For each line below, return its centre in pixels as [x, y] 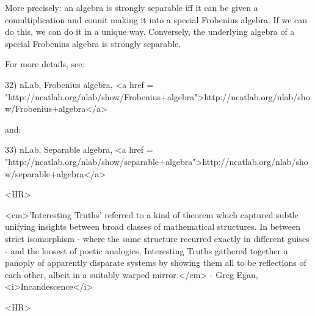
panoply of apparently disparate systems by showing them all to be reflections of [156, 263]
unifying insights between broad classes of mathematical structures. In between [153, 226]
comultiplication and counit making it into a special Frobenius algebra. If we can [156, 19]
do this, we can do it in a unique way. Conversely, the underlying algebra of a [150, 31]
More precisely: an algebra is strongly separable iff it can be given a [132, 7]
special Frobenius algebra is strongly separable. [93, 43]
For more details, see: [45, 64]
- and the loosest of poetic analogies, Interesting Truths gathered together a [147, 250]
